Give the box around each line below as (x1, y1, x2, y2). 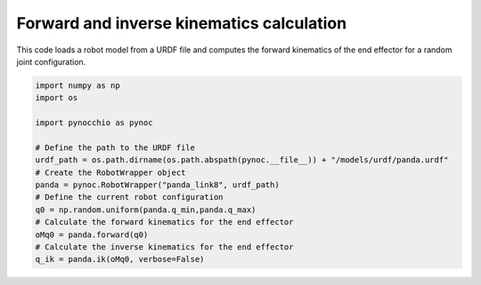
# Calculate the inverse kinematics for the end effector (35, 242, 294, 252)
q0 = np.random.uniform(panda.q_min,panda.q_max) (35, 204, 257, 215)
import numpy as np (35, 80, 120, 91)
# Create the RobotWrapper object (35, 167, 186, 178)
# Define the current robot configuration (35, 192, 224, 202)
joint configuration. (16, 56, 86, 67)
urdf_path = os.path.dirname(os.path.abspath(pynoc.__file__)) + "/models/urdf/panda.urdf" (35, 155, 449, 165)
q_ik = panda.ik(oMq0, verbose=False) (35, 254, 205, 265)
